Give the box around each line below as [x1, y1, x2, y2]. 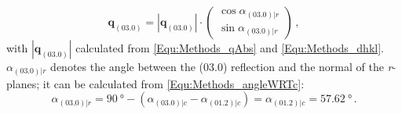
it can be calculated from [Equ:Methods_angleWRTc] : [42, 75, 305, 91]
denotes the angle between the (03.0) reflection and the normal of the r [50, 59, 393, 74]
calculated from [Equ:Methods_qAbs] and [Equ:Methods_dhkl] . [75, 40, 384, 55]
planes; [6, 75, 40, 91]
